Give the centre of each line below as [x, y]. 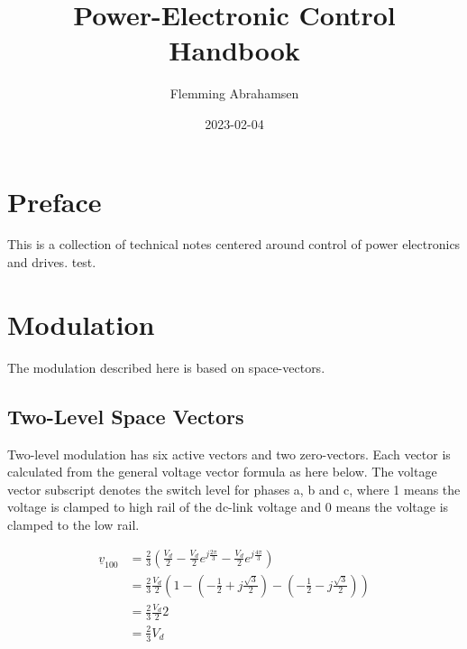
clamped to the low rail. [73, 524]
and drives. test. [52, 262]
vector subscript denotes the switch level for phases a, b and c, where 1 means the [234, 489]
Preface [55, 201]
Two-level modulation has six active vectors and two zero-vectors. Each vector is [229, 454]
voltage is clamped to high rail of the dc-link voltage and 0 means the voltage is [228, 507]
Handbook [234, 50]
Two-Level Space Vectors [126, 416]
